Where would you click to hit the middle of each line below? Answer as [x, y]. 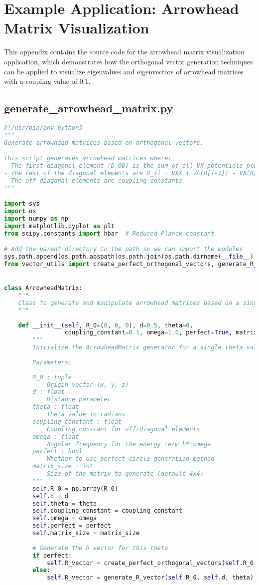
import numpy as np [36, 218]
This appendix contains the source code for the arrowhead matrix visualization [124, 52]
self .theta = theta [65, 503]
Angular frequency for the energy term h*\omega [129, 444]
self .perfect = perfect [72, 526]
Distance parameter [79, 400]
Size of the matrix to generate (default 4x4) [125, 474]
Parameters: [52, 362]
